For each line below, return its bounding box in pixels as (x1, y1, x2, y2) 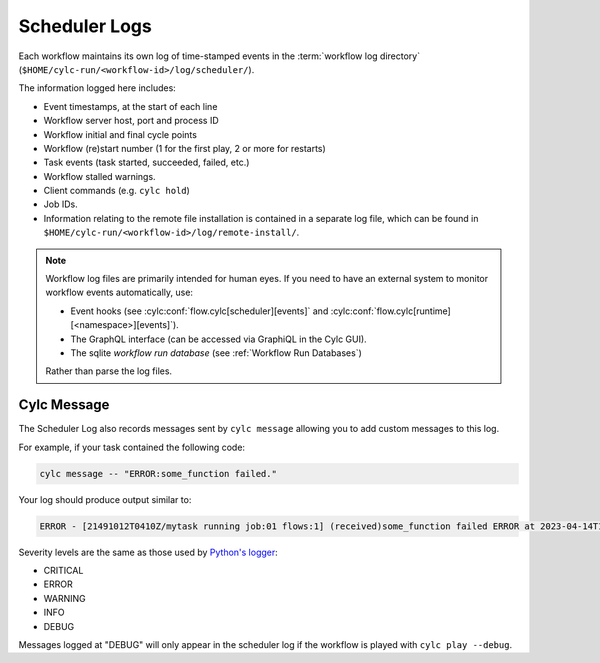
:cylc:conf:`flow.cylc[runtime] (330, 305, 452, 317)
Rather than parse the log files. (45, 365, 173, 377)
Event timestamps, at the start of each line (43, 100, 218, 112)
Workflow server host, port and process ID (43, 115, 219, 127)
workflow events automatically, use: (45, 286, 194, 299)
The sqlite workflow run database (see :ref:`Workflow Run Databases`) (70, 346, 362, 359)
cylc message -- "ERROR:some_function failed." (39, 468, 277, 479)
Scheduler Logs (18, 15, 152, 37)
